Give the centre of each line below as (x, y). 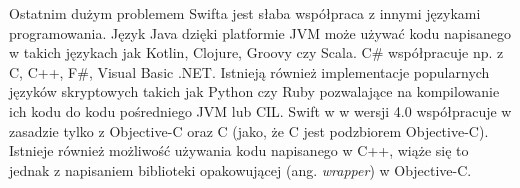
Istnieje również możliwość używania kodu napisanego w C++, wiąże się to (239, 150)
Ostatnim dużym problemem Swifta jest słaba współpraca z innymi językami (245, 13)
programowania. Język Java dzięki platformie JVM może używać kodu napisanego (260, 32)
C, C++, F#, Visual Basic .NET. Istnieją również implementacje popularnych (249, 71)
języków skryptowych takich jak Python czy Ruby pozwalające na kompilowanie (254, 91)
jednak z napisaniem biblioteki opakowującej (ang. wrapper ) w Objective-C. (240, 169)
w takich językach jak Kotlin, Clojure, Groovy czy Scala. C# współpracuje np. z (256, 52)
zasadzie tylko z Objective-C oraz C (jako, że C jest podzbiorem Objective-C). (249, 130)
